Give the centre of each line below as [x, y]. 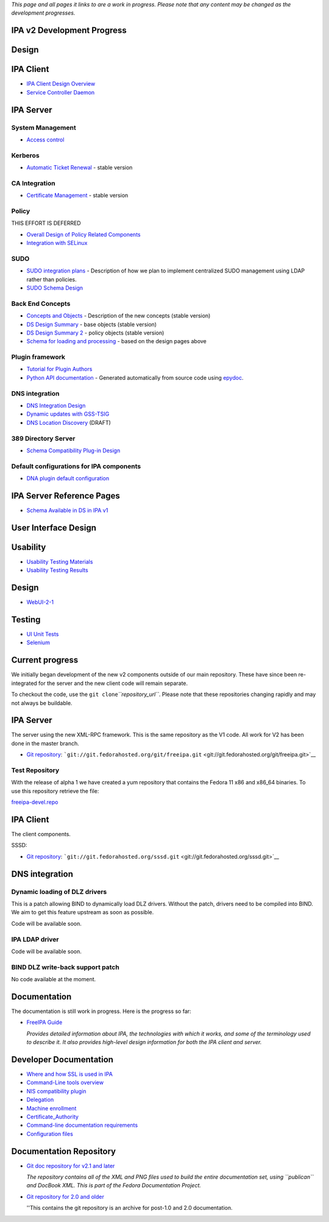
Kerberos [25, 155]
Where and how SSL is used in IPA [69, 1074]
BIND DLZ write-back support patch [65, 967]
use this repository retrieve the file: [55, 791]
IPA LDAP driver [35, 939]
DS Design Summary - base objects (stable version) [92, 324]
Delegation [40, 1099]
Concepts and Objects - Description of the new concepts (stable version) [119, 316]
